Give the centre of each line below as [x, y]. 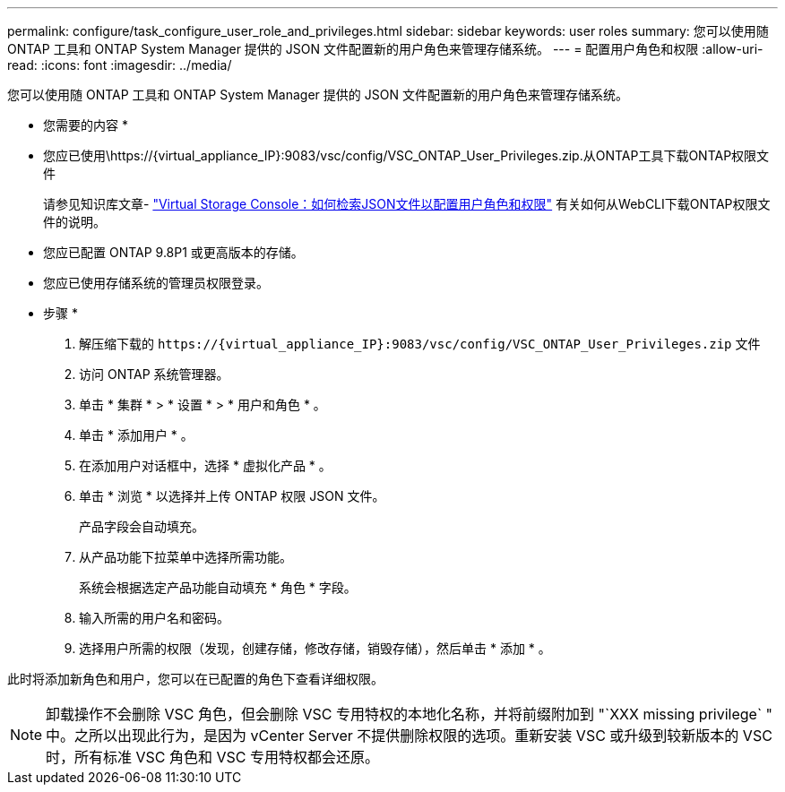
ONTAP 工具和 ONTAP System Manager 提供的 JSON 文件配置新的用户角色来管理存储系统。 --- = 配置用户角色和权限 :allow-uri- [385, 49]
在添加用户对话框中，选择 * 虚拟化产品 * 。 [205, 465]
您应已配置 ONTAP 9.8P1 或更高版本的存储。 [173, 252]
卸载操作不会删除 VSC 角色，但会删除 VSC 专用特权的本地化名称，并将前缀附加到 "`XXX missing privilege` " [410, 714]
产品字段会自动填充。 [142, 526]
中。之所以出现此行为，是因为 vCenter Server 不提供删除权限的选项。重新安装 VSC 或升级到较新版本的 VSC [409, 736]
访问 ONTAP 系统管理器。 [154, 374]
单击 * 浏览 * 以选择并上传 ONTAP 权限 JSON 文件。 [232, 496]
